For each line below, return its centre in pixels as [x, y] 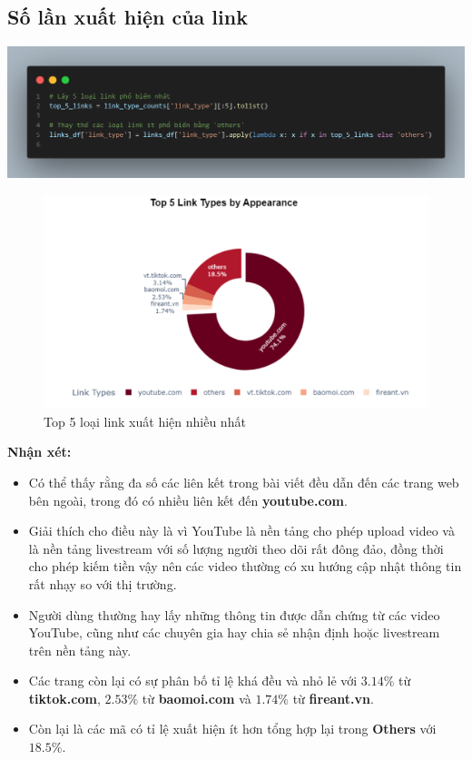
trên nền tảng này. [80, 650]
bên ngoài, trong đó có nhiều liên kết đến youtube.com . [188, 500]
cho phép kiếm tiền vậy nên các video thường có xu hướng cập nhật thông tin [245, 566]
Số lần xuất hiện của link [128, 17]
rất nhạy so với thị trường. [103, 583]
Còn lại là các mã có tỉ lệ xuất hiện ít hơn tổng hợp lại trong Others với [232, 729]
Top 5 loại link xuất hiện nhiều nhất [145, 421]
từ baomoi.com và [197, 698]
